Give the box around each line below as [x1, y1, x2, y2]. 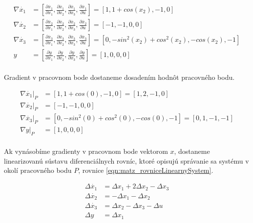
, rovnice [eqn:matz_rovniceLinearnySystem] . [78, 165, 213, 175]
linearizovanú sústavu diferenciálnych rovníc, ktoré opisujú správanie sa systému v [4, 155, 249, 166]
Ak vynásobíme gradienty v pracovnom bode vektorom [4, 146, 168, 156]
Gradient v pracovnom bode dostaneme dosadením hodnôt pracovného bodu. [4, 72, 235, 82]
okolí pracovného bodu [4, 165, 72, 175]
